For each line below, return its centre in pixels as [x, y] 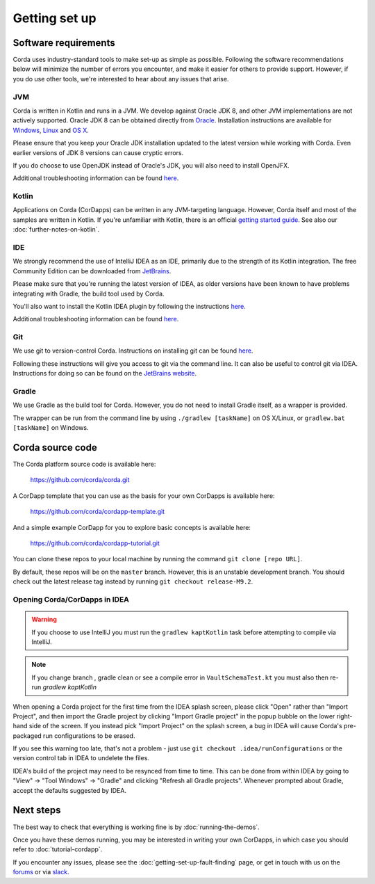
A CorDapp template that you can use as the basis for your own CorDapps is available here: [144, 496]
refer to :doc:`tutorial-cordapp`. [58, 849]
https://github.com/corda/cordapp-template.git [98, 512]
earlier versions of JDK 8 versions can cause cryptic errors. [98, 152]
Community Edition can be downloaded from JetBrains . [92, 271]
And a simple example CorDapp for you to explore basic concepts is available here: [132, 527]
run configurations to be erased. [89, 736]
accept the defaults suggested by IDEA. [69, 790]
